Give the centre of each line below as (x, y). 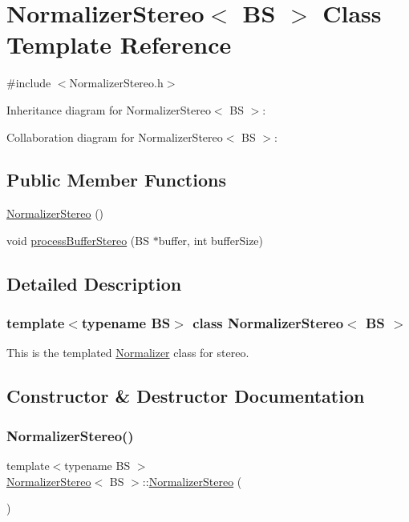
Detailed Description (94, 283)
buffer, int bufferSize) (211, 240)
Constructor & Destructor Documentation (186, 396)
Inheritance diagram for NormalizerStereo (109, 109)
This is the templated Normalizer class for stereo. (128, 353)
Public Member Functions (116, 180)
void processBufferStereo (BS (78, 240)
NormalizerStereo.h (116, 83)
